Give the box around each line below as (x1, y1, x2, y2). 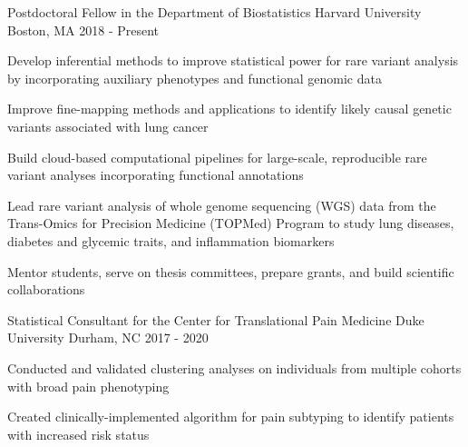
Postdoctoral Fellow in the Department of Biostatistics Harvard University (7, 3, 422, 21)
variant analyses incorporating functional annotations (7, 165, 304, 184)
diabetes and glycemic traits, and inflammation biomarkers (7, 231, 335, 250)
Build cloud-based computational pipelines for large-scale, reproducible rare (7, 147, 427, 166)
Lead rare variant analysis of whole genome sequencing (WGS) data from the (7, 195, 436, 214)
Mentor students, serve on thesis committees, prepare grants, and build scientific (7, 262, 454, 281)
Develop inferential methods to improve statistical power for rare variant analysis (7, 51, 459, 70)
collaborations (7, 280, 85, 299)
